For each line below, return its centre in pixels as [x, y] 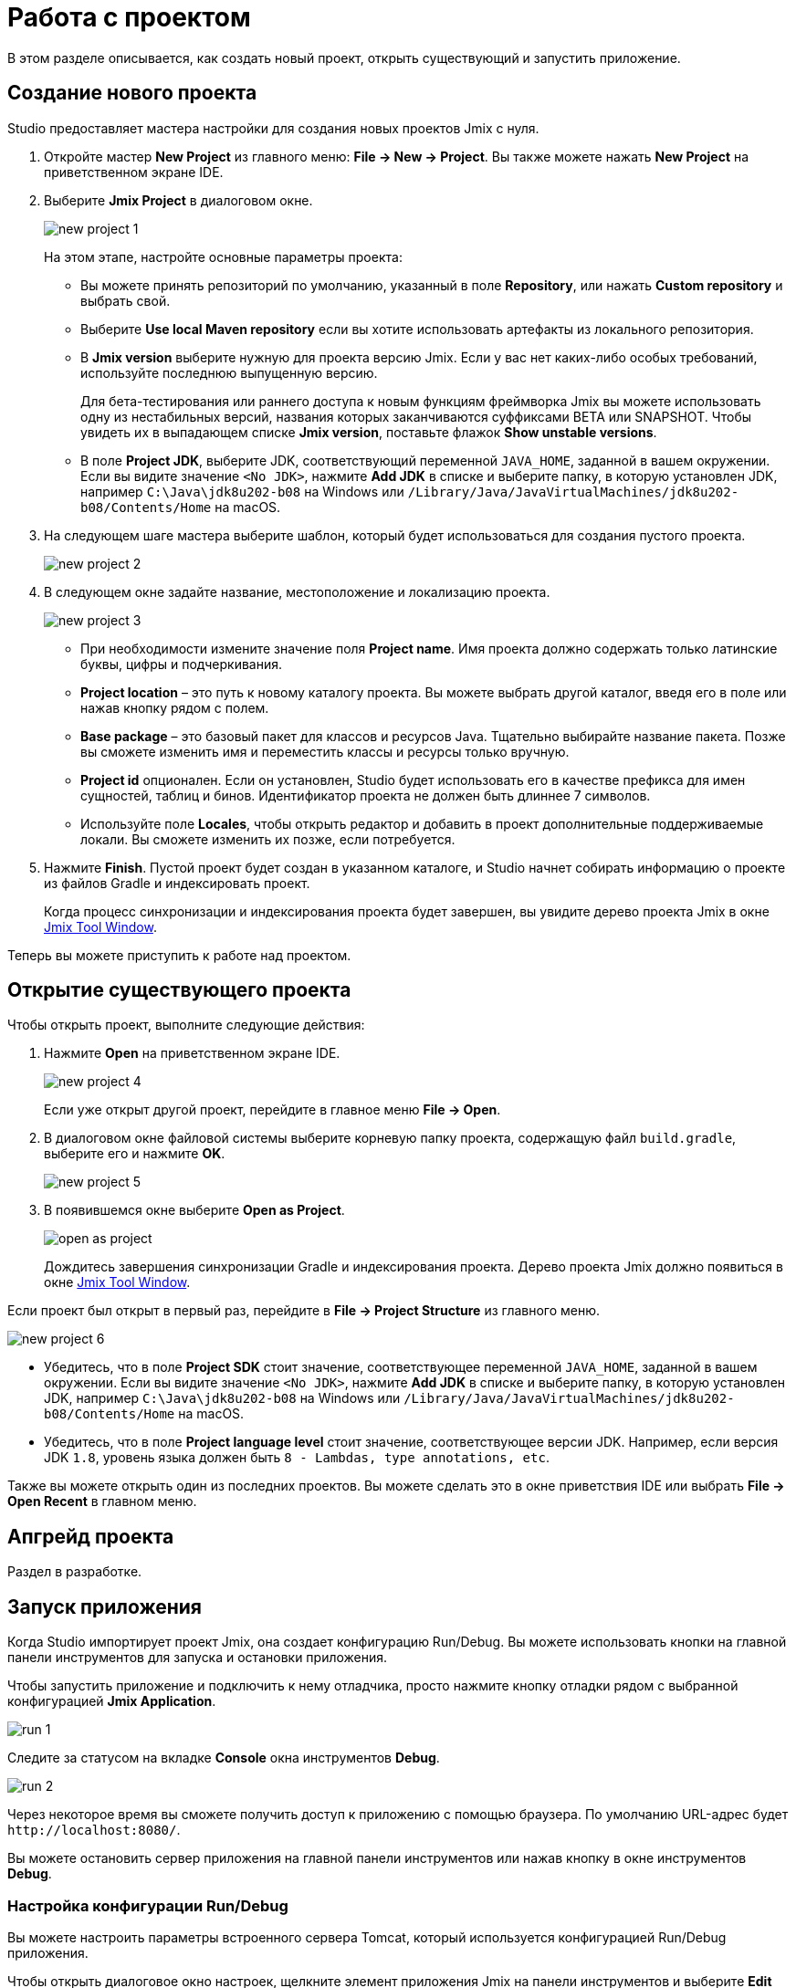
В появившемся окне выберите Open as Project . [194, 1210]
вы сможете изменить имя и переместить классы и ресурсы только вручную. [325, 751]
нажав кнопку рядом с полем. [175, 707]
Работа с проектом [129, 17]
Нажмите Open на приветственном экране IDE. [192, 1053]
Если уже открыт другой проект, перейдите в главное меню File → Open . [272, 1110]
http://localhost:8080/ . [94, 1830]
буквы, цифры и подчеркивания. [182, 664]
